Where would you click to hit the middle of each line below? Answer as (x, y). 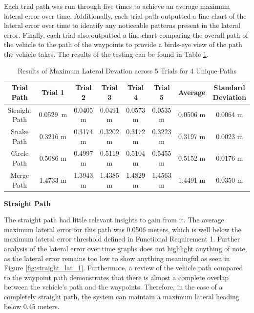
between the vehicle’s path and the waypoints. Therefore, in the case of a (113, 287)
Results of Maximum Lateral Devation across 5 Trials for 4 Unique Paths (127, 70)
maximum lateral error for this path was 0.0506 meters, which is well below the (123, 229)
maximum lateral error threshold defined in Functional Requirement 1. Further (122, 239)
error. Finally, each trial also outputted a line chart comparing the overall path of (126, 35)
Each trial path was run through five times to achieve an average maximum (117, 6)
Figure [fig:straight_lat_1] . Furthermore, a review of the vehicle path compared (124, 268)
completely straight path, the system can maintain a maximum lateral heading (122, 296)
